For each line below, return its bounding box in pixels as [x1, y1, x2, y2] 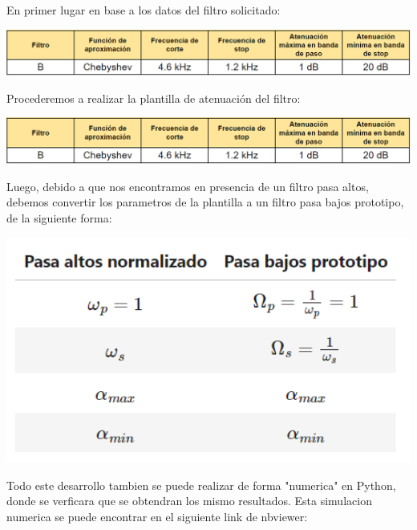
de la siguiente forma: [6, 209, 112, 226]
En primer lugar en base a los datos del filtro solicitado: [6, 2, 281, 18]
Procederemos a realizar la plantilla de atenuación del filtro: [6, 89, 301, 106]
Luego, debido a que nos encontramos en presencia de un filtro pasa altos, [6, 177, 369, 194]
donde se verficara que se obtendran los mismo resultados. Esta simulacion [6, 492, 372, 509]
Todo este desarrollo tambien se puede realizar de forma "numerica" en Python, [6, 476, 396, 493]
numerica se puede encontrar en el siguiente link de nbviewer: [6, 508, 308, 524]
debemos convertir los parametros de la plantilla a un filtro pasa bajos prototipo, [6, 194, 404, 210]
